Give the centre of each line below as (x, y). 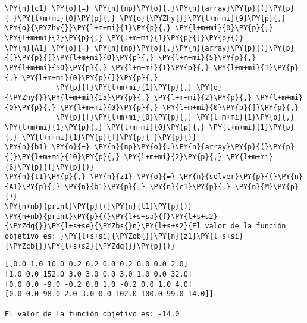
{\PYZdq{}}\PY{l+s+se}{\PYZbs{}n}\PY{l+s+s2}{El (103, 226)
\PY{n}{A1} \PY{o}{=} (48, 48)
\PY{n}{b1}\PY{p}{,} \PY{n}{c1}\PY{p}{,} (148, 186)
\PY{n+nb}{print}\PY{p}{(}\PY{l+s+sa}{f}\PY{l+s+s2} (111, 216)
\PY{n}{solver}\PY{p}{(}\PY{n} (241, 177)
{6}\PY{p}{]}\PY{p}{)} (50, 167)
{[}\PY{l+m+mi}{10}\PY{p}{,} (62, 157)
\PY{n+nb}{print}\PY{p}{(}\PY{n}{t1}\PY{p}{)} (98, 207)
